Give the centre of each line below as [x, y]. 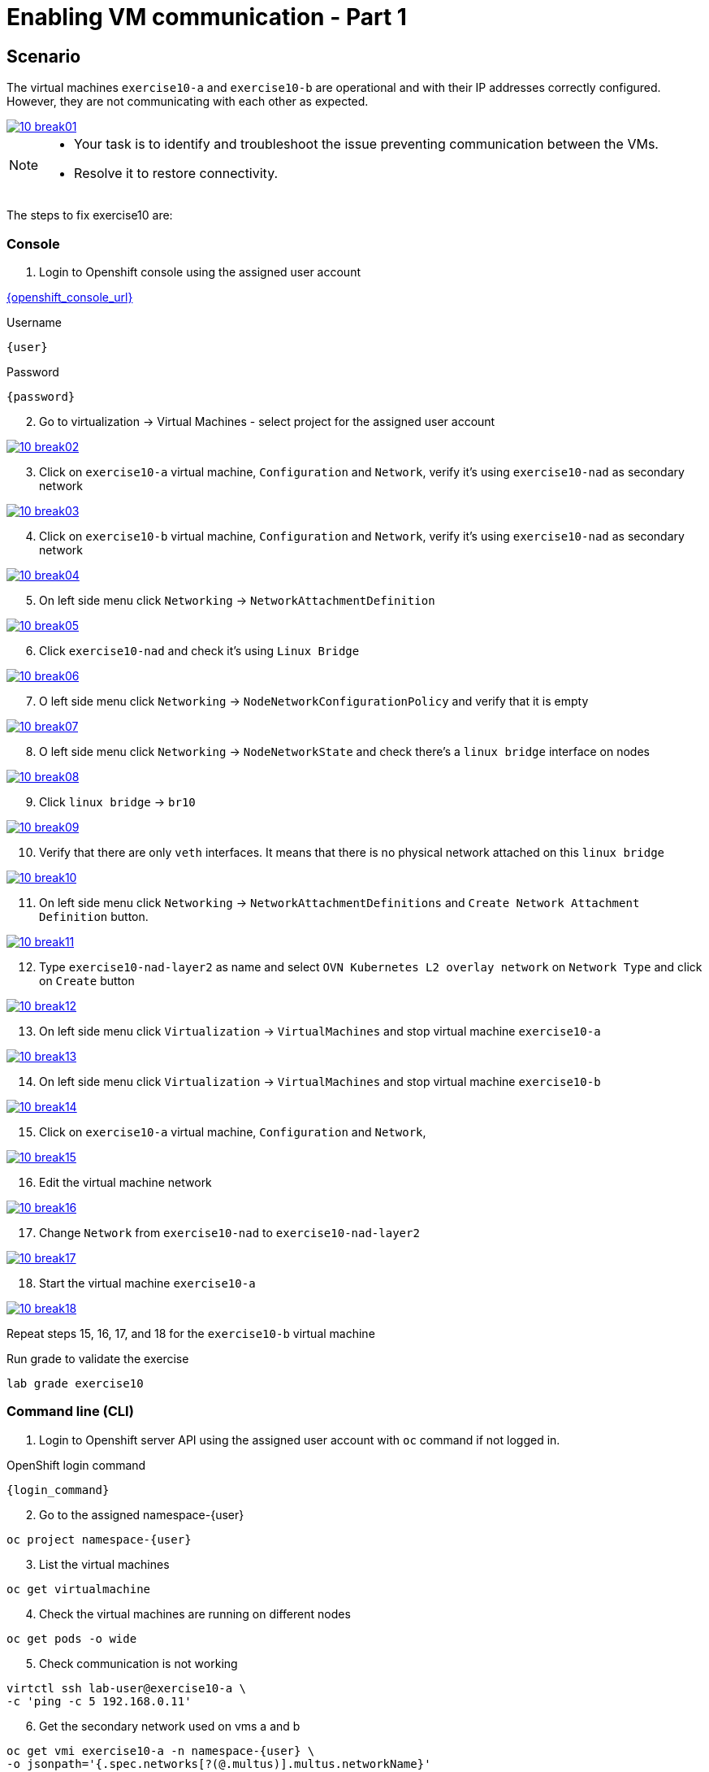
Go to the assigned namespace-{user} [142, 1514]
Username [35, 322]
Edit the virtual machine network [125, 1182]
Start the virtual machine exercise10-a [147, 1283]
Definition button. [94, 916]
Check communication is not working [138, 1663]
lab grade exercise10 [75, 1383]
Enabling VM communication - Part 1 [207, 17]
